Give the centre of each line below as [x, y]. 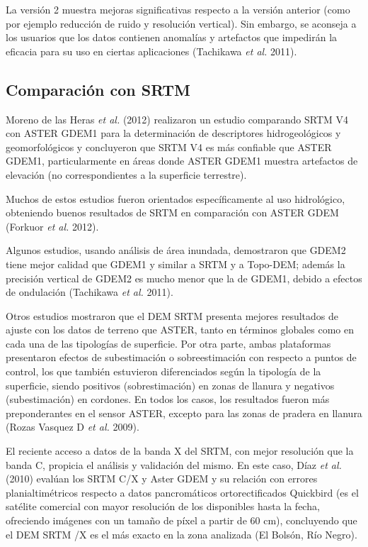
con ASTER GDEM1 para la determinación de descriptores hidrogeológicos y [173, 133]
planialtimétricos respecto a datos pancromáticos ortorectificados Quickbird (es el [182, 492]
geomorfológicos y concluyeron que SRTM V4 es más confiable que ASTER [169, 147]
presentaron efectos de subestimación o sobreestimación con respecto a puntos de [181, 357]
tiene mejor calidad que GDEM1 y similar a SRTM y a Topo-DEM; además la [176, 264]
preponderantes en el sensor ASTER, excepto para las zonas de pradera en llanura [184, 413]
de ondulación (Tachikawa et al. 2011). [90, 292]
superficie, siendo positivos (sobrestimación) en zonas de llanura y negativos [170, 385]
